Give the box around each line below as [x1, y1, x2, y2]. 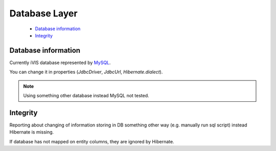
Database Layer [9, 8, 78, 19]
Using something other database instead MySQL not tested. [23, 93, 149, 99]
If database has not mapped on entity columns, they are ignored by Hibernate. [9, 138, 174, 144]
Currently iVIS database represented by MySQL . [9, 59, 111, 66]
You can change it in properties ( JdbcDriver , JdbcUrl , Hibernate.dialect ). [9, 69, 163, 75]
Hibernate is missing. [9, 129, 54, 135]
